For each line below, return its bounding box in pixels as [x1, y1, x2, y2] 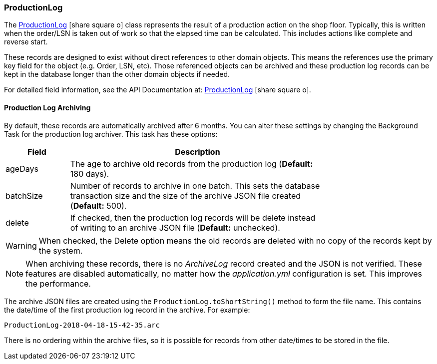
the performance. [25, 278, 91, 289]
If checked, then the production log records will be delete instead [70, 212, 316, 223]
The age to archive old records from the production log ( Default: [70, 158, 313, 169]
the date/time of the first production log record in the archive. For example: [4, 305, 250, 314]
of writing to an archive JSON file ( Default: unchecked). [70, 222, 280, 233]
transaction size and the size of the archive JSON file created [70, 190, 301, 201]
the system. [38, 245, 83, 256]
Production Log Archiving [4, 103, 91, 112]
